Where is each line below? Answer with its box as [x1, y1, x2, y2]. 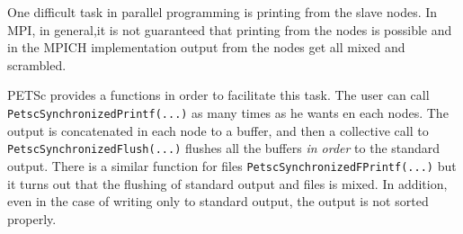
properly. [7, 209, 57, 228]
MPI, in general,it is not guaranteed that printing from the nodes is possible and [7, 20, 452, 39]
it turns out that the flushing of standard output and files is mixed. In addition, [7, 174, 448, 193]
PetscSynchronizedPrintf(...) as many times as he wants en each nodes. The [7, 103, 449, 121]
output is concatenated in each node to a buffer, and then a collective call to [7, 121, 429, 139]
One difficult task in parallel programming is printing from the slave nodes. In [7, 3, 438, 21]
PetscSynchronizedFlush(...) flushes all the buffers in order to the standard [7, 139, 441, 157]
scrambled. [7, 55, 67, 74]
